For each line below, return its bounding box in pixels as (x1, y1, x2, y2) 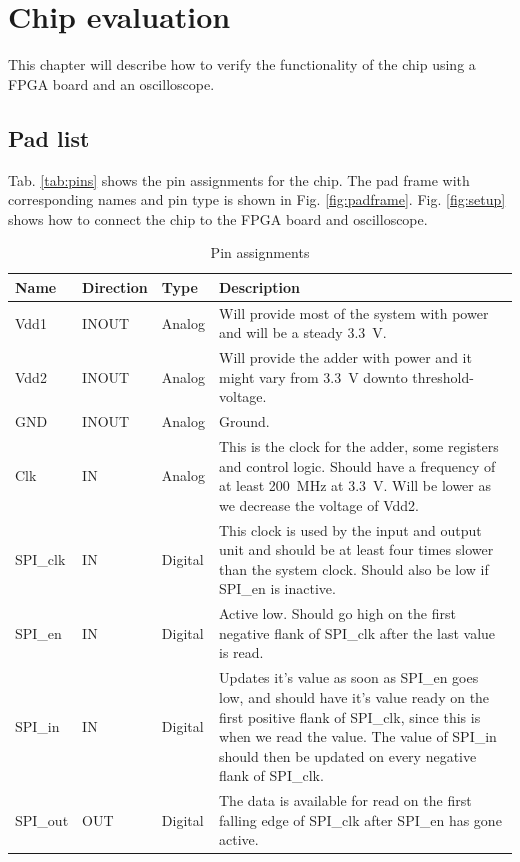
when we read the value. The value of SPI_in (219, 726, 497, 747)
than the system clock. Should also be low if (219, 558, 489, 579)
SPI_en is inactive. (219, 578, 336, 599)
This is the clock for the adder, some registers (219, 436, 499, 457)
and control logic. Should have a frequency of (219, 455, 496, 476)
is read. (219, 642, 264, 663)
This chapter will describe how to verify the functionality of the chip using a (8, 54, 476, 75)
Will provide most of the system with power (219, 302, 489, 323)
